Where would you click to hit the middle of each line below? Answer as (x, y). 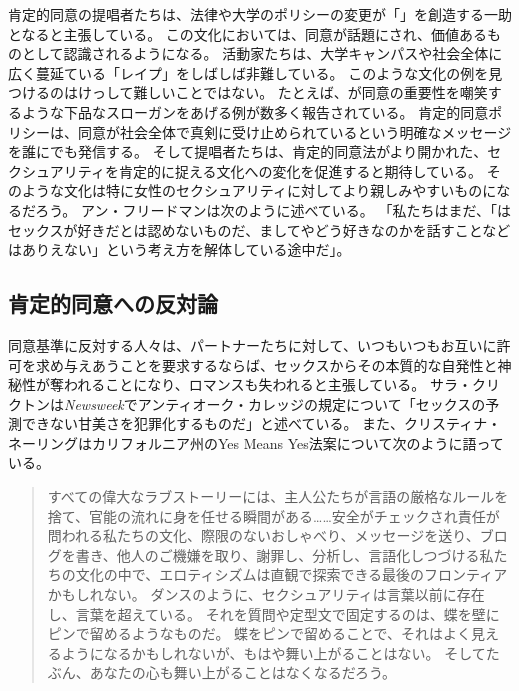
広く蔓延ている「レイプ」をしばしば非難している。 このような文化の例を (248, 72)
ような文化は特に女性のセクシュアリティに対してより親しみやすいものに (259, 190)
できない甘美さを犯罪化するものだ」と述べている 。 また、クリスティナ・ (261, 423)
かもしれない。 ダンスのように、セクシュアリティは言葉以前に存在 (266, 594)
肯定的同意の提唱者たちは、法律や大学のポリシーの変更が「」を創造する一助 (260, 14)
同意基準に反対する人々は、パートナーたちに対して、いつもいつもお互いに (252, 344)
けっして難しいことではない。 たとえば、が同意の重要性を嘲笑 (282, 92)
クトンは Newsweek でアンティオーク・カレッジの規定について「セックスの (247, 403)
